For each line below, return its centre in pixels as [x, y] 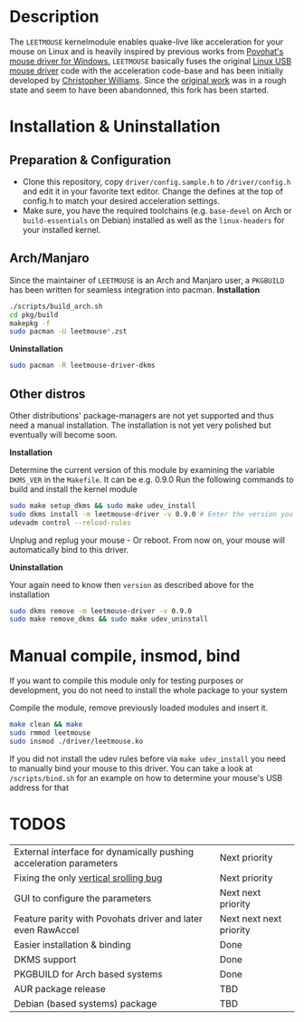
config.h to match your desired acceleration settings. [121, 200]
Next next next [251, 919]
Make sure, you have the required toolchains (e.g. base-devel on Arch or [157, 210]
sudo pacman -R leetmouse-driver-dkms [82, 366]
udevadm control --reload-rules [70, 523]
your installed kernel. [62, 229]
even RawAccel [47, 930]
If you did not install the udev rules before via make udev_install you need [148, 758]
